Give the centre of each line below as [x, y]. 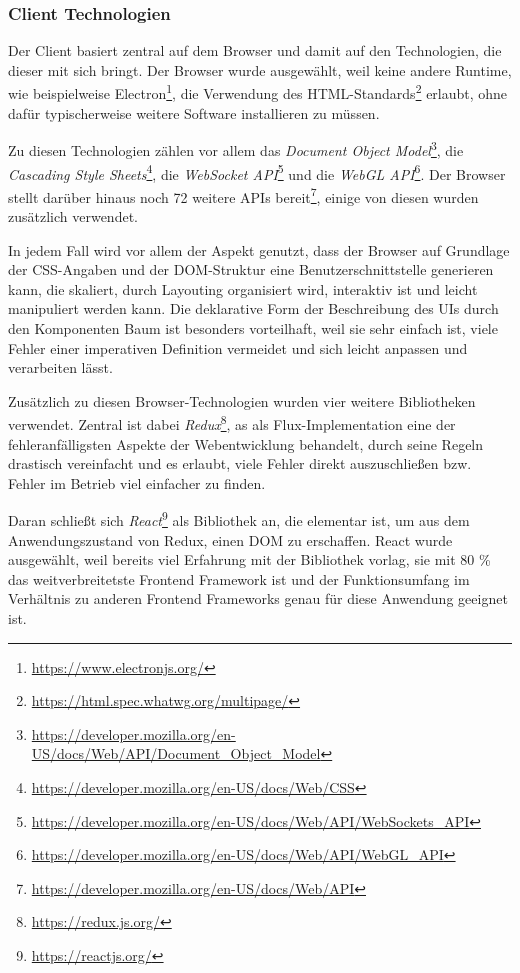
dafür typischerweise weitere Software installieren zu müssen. [194, 112]
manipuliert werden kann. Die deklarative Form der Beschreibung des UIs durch [253, 308]
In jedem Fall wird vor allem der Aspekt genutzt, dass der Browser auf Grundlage [259, 249]
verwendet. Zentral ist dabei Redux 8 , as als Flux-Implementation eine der [232, 422]
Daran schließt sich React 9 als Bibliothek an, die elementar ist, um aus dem [239, 519]
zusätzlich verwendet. [73, 216]
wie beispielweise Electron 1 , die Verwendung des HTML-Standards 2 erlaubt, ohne [258, 92]
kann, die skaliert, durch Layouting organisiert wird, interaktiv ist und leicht [243, 288]
